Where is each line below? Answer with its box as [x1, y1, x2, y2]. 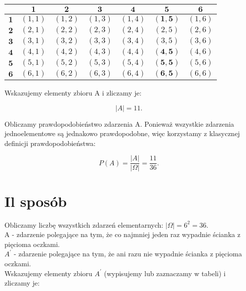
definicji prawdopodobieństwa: [4, 138, 96, 148]
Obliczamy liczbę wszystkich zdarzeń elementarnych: [4, 219, 164, 230]
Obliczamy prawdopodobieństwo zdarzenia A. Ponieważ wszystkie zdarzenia [4, 118, 234, 129]
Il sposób [4, 191, 67, 211]
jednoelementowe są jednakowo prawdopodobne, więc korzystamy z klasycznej [4, 128, 240, 139]
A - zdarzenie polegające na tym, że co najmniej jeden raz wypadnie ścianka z [4, 229, 241, 240]
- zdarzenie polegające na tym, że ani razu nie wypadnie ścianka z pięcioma [13, 248, 242, 259]
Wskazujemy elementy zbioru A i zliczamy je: [4, 88, 142, 97]
